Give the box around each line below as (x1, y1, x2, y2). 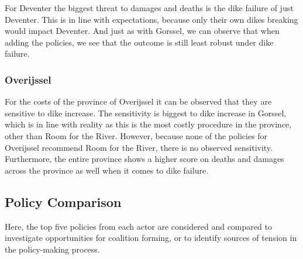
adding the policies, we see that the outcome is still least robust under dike (5, 36, 274, 48)
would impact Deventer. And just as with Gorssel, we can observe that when (5, 25, 280, 37)
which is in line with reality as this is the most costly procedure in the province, (5, 118, 292, 130)
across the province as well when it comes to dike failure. (5, 164, 209, 176)
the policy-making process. (5, 243, 100, 255)
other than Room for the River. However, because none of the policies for (5, 129, 268, 141)
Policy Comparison (5, 192, 122, 210)
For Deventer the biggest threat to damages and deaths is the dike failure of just (5, 2, 294, 13)
